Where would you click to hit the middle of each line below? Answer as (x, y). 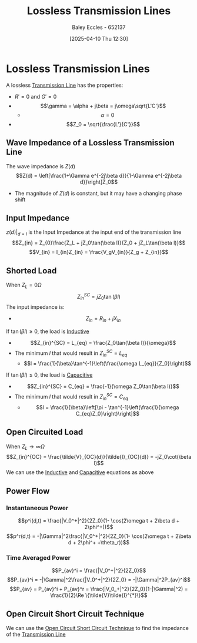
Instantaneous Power (37, 508)
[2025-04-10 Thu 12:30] (99, 38)
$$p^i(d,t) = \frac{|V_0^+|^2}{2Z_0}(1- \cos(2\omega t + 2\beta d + (99, 521)
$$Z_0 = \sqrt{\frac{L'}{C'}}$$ (103, 124)
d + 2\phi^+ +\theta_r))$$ (99, 543)
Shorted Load (31, 271)
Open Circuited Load (45, 432)
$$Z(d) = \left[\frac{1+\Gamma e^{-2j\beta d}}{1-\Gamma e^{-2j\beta (99, 175)
